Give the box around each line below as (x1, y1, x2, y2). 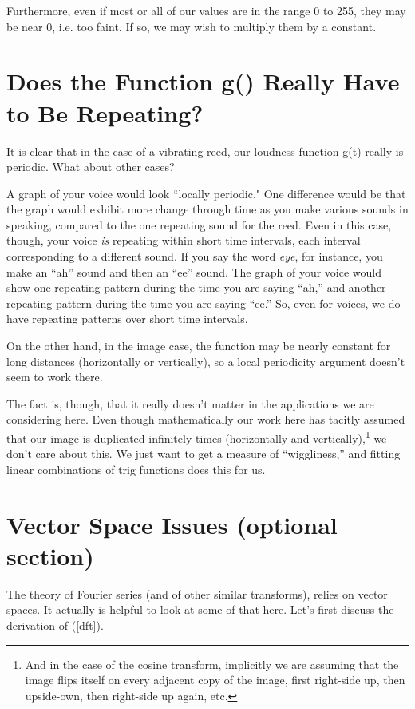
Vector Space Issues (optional (6, 508, 338, 540)
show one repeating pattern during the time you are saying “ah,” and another (6, 279, 386, 296)
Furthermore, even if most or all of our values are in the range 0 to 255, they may (6, 2, 406, 18)
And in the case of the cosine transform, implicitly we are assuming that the (25, 655, 399, 672)
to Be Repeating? (6, 96, 204, 129)
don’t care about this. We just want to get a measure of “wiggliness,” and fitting (6, 445, 401, 462)
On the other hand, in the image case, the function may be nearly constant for (6, 337, 391, 354)
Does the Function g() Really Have (6, 65, 400, 98)
